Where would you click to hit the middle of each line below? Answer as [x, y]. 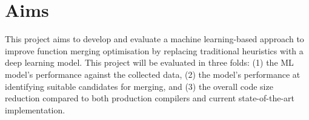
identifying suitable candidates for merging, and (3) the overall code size [139, 86]
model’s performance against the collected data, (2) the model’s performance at [153, 74]
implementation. [35, 109]
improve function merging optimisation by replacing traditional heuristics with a [154, 50]
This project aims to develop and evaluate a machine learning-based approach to [154, 39]
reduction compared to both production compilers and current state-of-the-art [150, 98]
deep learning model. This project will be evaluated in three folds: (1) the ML [149, 62]
